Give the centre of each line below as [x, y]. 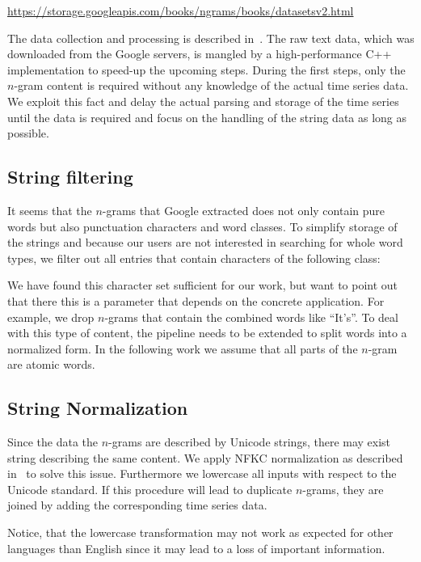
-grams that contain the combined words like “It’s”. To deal [251, 317]
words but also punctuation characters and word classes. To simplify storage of [202, 226]
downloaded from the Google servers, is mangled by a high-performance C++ [200, 54]
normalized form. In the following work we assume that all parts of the [183, 348]
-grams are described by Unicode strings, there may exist [250, 442]
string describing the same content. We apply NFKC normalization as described [205, 457]
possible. [28, 133]
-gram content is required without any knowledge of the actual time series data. [211, 85]
